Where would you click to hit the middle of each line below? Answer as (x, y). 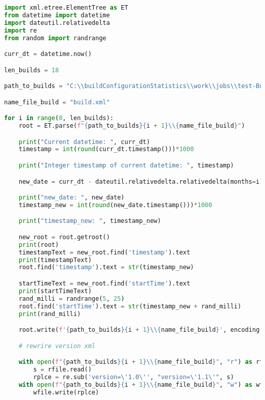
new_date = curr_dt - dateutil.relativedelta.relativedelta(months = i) (141, 181)
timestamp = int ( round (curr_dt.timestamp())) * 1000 (106, 149)
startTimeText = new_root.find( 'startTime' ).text (104, 283)
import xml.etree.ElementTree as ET (66, 8)
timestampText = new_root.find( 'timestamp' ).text (104, 252)
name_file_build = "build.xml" (57, 102)
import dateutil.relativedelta (57, 23)
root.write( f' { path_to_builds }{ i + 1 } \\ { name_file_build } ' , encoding (139, 330)
